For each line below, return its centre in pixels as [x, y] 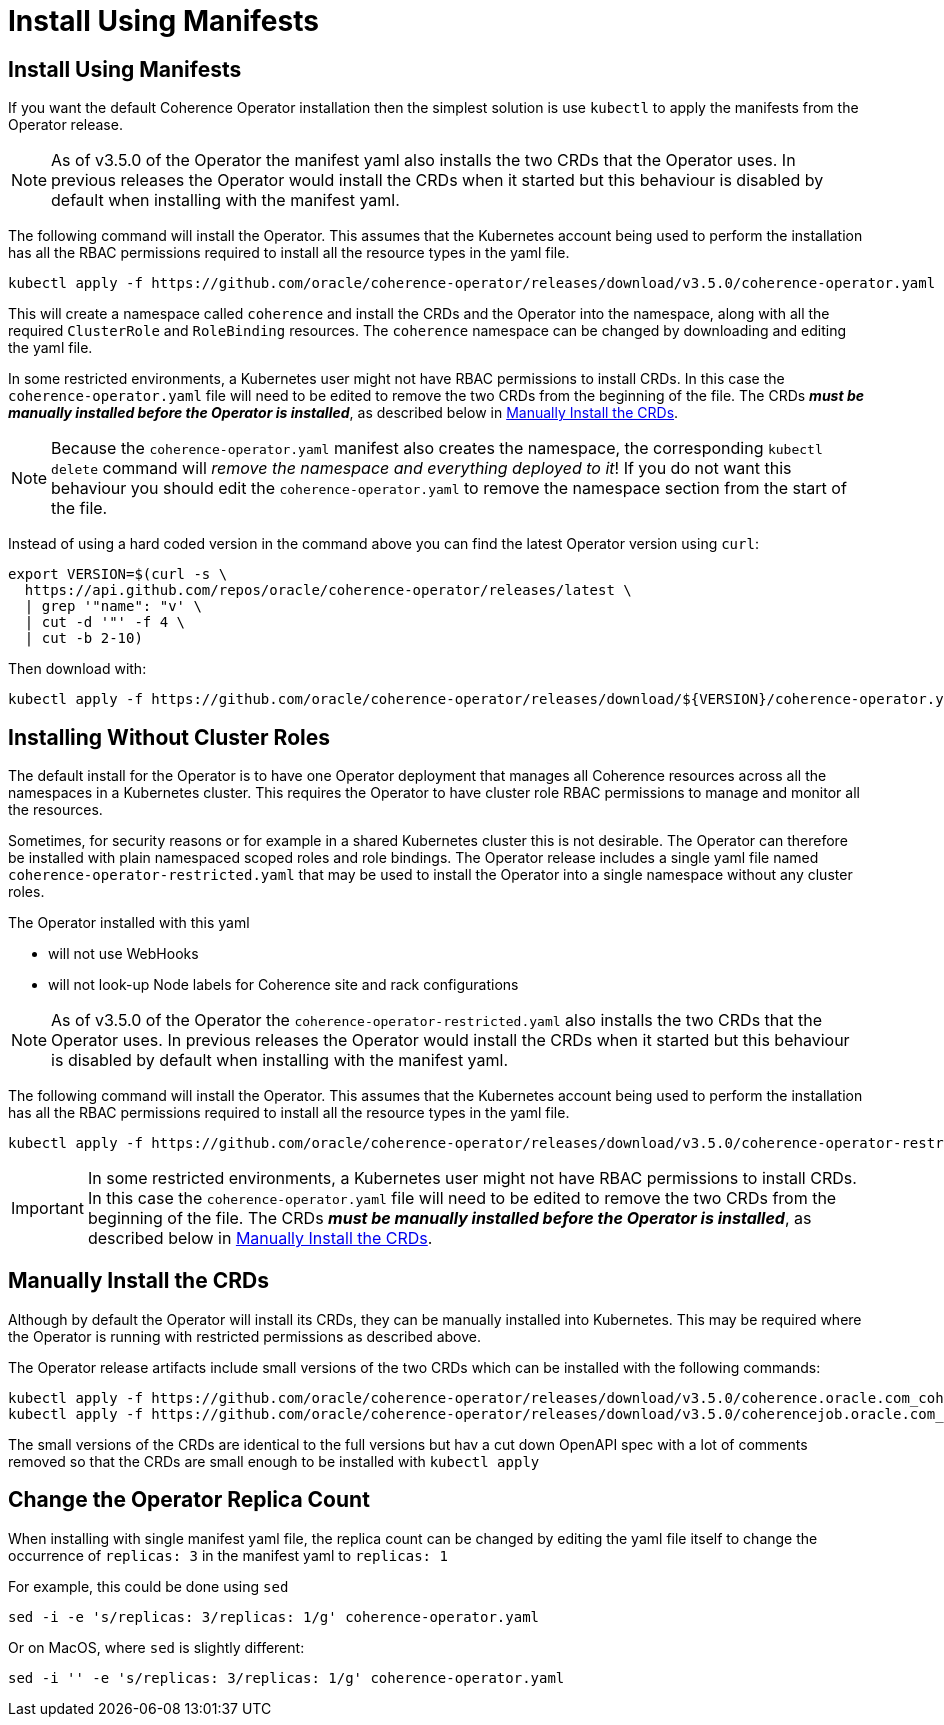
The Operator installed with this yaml [129, 923]
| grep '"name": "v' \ [113, 606]
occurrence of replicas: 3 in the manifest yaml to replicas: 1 [228, 1555]
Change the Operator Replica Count [189, 1500]
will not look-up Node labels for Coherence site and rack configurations [283, 985]
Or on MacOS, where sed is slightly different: [156, 1647]
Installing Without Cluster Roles [169, 737]
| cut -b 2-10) [83, 638]
